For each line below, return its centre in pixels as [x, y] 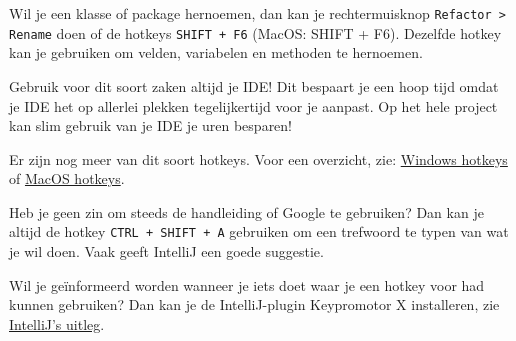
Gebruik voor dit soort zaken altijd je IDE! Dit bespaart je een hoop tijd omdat [254, 85]
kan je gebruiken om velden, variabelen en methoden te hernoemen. [216, 52]
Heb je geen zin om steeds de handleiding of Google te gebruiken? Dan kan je [246, 211]
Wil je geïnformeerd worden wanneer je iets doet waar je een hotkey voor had [247, 284]
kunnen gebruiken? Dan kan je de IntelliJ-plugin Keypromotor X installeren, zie [254, 304]
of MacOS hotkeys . [67, 178]
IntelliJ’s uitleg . [57, 323]
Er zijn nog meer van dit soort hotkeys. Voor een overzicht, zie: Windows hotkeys [258, 158]
